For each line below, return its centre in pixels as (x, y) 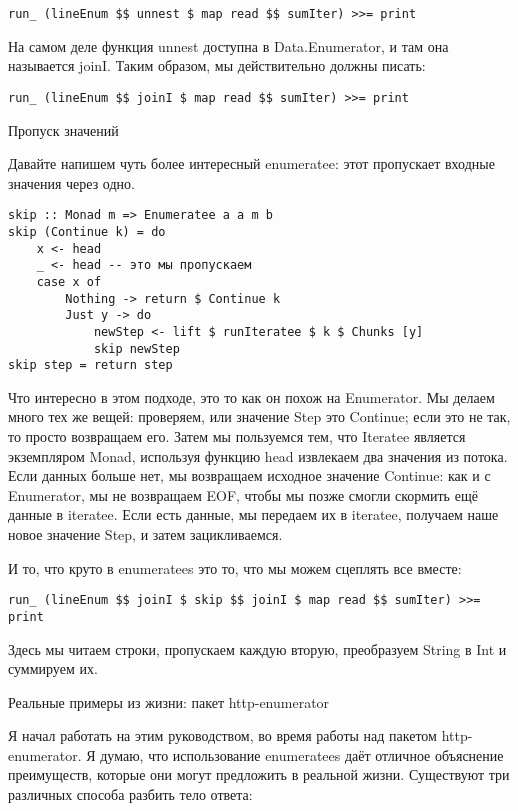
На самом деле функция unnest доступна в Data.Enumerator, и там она (228, 45)
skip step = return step (90, 365)
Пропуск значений (63, 129)
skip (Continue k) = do (87, 231)
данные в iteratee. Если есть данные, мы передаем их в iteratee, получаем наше (253, 514)
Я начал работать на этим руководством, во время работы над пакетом (222, 735)
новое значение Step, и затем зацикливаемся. (145, 534)
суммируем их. (53, 668)
